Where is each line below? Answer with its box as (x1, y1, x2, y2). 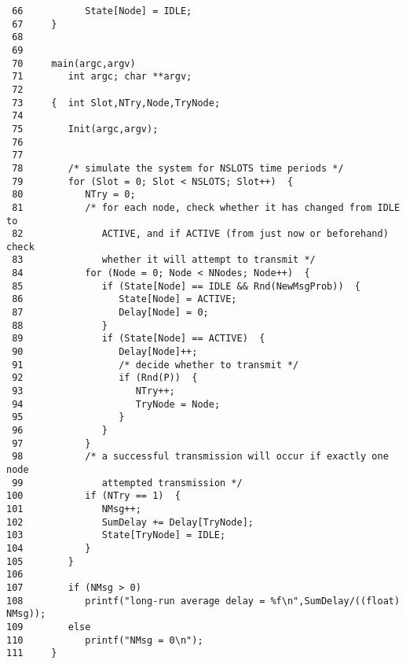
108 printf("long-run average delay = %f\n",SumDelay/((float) (6, 595, 401, 607)
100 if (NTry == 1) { (6, 490, 181, 502)
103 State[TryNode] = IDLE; (6, 529, 226, 541)
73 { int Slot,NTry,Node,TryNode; (12, 97, 221, 109)
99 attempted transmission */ (12, 477, 243, 489)
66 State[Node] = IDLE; (12, 6, 192, 17)
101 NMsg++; (6, 503, 141, 515)
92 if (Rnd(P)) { (12, 372, 198, 384)
